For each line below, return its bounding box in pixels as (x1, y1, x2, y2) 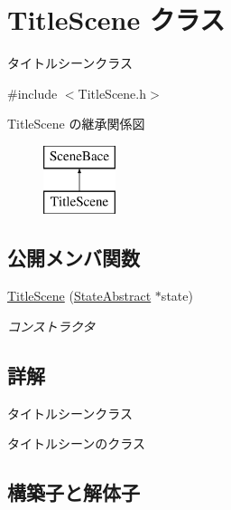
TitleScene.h (78, 83, 147, 102)
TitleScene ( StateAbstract (7, 286, 152, 305)
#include (7, 83, 58, 102)
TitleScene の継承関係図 (7, 114, 145, 133)
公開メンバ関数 (7, 244, 140, 272)
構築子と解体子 (7, 478, 140, 506)
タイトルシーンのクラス (7, 434, 146, 453)
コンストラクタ (7, 316, 96, 335)
